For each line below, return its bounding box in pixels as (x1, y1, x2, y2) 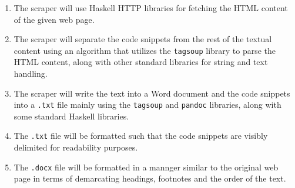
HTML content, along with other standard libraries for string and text (14, 56, 268, 68)
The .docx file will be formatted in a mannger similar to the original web (14, 160, 279, 173)
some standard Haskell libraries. (14, 110, 129, 122)
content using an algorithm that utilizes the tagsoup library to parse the (14, 44, 276, 56)
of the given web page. (14, 13, 95, 25)
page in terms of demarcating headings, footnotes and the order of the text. (14, 172, 286, 184)
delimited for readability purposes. (14, 141, 138, 153)
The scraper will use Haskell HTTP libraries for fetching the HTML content (14, 2, 288, 13)
